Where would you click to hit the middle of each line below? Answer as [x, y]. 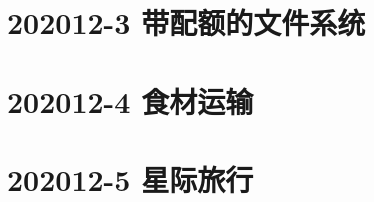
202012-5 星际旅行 [130, 178]
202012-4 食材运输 [130, 100]
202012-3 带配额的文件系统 [186, 22]
